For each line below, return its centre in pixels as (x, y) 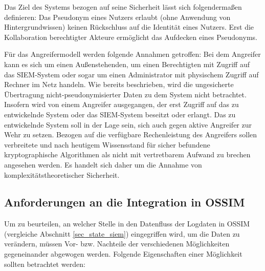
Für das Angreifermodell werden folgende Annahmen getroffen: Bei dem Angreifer (132, 54)
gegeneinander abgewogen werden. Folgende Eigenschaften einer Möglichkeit (123, 254)
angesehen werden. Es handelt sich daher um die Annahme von (103, 164)
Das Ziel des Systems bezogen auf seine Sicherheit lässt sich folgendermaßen (123, 7)
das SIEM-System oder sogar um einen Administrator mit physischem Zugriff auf (131, 74)
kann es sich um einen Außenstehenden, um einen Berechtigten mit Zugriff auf (127, 64)
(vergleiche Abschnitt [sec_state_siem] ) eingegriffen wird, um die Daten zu (122, 233)
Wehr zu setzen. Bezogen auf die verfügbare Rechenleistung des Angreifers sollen (131, 134)
